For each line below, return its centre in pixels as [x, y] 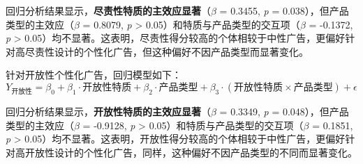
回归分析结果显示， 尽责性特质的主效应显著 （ [108, 10]
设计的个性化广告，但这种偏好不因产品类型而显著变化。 [181, 51]
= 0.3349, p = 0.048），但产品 [284, 112]
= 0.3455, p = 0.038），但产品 [284, 10]
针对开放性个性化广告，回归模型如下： [94, 75]
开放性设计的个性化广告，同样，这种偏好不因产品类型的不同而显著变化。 [191, 152]
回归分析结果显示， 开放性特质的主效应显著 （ [108, 112]
